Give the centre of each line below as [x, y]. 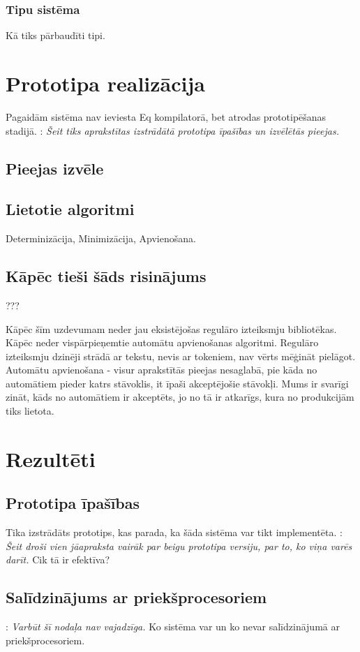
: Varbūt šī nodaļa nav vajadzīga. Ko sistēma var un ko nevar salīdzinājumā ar [173, 627]
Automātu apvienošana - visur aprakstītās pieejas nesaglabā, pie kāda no [162, 370]
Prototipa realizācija [105, 83]
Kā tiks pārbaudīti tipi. [55, 35]
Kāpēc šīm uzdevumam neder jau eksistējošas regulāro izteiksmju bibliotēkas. [171, 328]
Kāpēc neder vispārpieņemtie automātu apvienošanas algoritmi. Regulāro [162, 342]
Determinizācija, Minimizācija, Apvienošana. [101, 238]
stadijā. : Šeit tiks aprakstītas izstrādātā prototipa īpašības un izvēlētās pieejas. [172, 130]
